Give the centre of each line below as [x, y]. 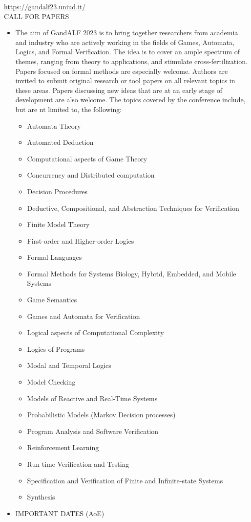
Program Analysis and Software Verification [93, 431]
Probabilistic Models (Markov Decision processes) [101, 415]
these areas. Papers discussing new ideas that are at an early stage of [119, 90]
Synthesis [41, 497]
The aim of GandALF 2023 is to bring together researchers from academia [127, 33]
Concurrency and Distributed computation [91, 175]
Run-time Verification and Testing [78, 464]
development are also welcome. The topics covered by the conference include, [130, 100]
